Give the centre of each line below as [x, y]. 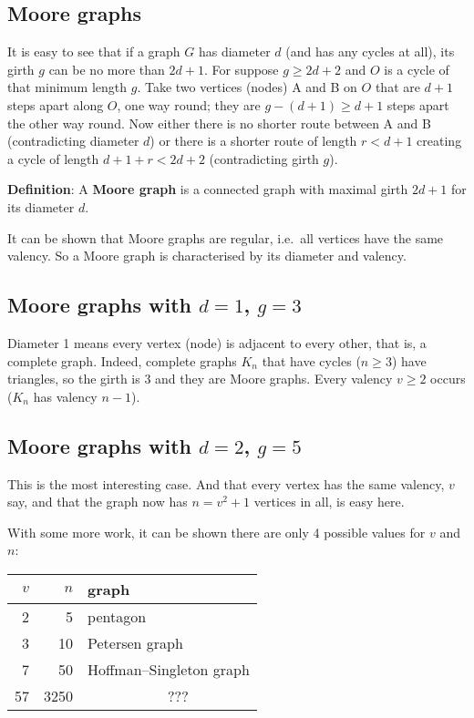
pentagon [117, 616]
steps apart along [56, 104]
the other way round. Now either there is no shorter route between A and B [219, 123]
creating [439, 141]
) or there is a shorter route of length [253, 141]
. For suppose [241, 69]
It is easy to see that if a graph [94, 51]
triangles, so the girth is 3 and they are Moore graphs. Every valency [200, 379]
